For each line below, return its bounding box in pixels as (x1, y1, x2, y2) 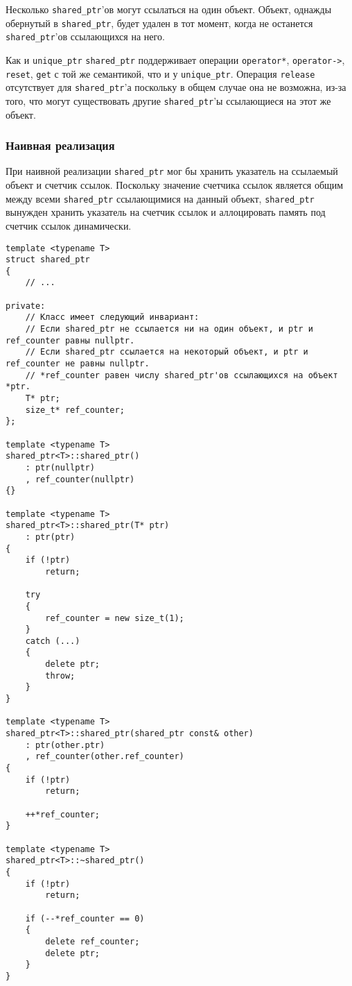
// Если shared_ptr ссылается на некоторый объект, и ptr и (25, 347, 308, 357)
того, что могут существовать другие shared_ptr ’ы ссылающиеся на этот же (6, 93, 331, 108)
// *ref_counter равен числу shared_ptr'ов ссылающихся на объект (25, 370, 338, 380)
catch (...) (25, 636, 80, 646)
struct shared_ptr (6, 255, 90, 265)
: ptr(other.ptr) (25, 740, 105, 750)
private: (6, 300, 46, 311)
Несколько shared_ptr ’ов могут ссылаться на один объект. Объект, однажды (6, 2, 332, 16)
